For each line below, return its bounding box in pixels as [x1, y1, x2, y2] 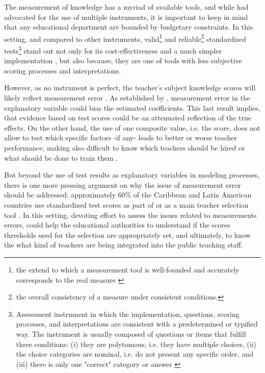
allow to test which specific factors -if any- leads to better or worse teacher [4, 132, 237, 143]
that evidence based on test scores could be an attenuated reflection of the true [4, 112, 251, 123]
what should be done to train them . [4, 152, 118, 163]
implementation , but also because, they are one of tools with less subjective [4, 55, 242, 66]
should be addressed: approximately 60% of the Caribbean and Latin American [4, 189, 252, 200]
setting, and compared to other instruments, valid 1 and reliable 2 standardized [4, 32, 247, 44]
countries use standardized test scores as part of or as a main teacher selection [4, 200, 249, 210]
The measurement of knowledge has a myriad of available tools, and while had [4, 2, 249, 12]
